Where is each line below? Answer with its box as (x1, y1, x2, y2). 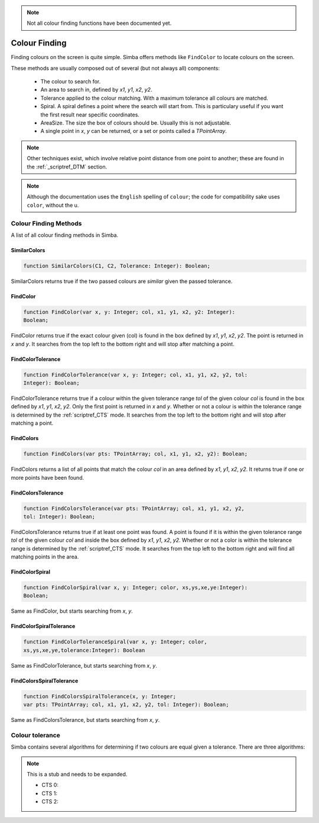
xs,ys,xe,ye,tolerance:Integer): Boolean (23, 647, 145, 653)
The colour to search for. (40, 78, 101, 85)
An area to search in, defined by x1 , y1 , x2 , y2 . (40, 86, 152, 93)
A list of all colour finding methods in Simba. (11, 231, 119, 239)
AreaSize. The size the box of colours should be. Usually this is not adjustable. (40, 119, 232, 126)
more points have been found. (11, 474, 84, 481)
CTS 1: (41, 789, 57, 797)
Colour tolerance (11, 731, 60, 739)
